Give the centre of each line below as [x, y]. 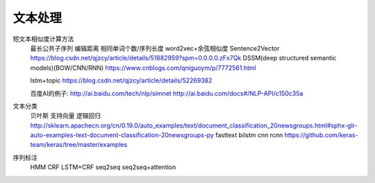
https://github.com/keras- [321, 135]
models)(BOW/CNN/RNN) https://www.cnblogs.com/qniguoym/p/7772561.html [143, 68]
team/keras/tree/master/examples [79, 145]
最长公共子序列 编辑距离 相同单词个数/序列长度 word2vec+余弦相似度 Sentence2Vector [155, 48]
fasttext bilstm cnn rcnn [249, 135]
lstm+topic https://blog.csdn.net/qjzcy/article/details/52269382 [121, 80]
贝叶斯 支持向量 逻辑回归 [65, 116]
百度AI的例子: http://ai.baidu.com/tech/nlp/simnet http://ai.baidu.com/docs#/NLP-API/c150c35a [167, 93]
